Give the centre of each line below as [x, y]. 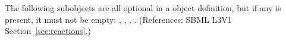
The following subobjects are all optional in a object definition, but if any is [143, 8]
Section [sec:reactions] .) [48, 31]
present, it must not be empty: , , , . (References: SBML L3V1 [118, 19]
